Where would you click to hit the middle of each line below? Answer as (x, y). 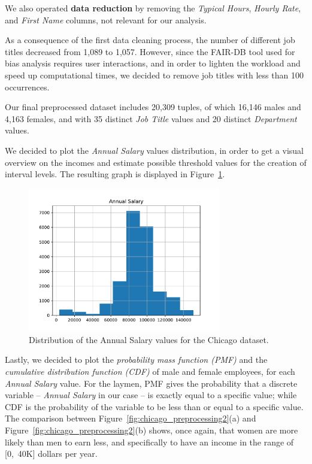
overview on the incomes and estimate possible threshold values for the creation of (156, 162)
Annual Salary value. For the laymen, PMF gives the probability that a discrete (151, 383)
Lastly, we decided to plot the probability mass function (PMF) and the (136, 360)
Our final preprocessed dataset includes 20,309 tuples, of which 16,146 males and (153, 107)
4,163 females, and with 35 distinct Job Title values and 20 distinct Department (151, 118)
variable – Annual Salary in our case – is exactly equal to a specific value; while (151, 395)
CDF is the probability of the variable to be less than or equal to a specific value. (154, 406)
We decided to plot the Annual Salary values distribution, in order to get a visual (154, 150)
